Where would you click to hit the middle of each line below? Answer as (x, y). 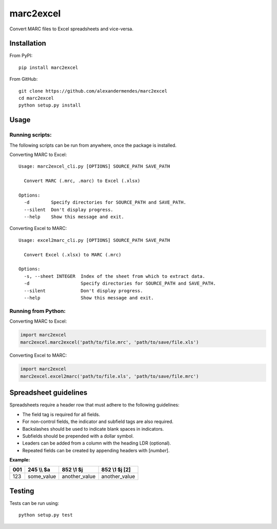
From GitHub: (24, 79)
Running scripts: (31, 135)
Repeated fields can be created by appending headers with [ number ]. (96, 450)
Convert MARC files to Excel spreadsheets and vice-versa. (71, 29)
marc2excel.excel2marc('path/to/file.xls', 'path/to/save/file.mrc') (110, 376)
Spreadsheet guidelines (48, 393)
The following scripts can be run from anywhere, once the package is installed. (93, 145)
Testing (22, 491)
